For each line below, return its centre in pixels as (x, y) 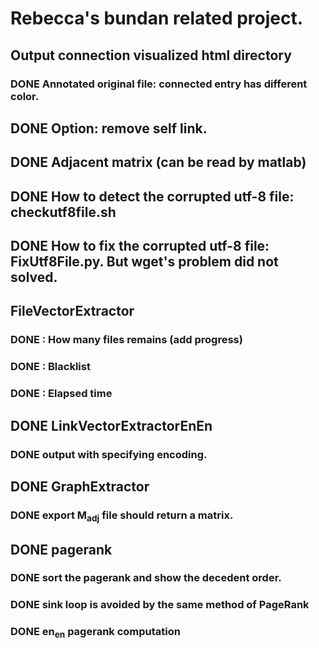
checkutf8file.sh (63, 212)
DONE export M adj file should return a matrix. (122, 516)
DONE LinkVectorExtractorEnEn (111, 425)
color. (25, 96)
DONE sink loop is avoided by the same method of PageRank (160, 605)
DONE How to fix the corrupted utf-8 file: (140, 246)
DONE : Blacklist (50, 367)
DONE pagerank (61, 549)
